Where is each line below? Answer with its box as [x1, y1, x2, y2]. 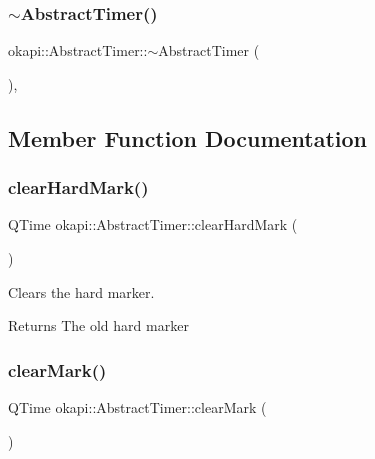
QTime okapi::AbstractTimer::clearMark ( [8, 397, 267, 417]
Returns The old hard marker [8, 315, 189, 336]
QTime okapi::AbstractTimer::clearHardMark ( [8, 214, 298, 235]
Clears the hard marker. [8, 281, 155, 302]
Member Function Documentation [8, 122, 368, 153]
